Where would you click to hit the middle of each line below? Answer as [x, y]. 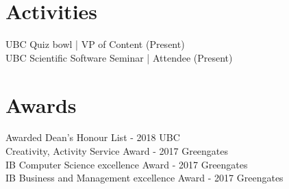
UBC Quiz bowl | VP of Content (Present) [95, 44]
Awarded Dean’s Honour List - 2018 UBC [93, 137]
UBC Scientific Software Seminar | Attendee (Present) [119, 57]
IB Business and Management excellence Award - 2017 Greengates [144, 178]
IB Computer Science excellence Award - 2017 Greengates [127, 164]
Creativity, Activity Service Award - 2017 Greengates [117, 151]
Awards [41, 104]
